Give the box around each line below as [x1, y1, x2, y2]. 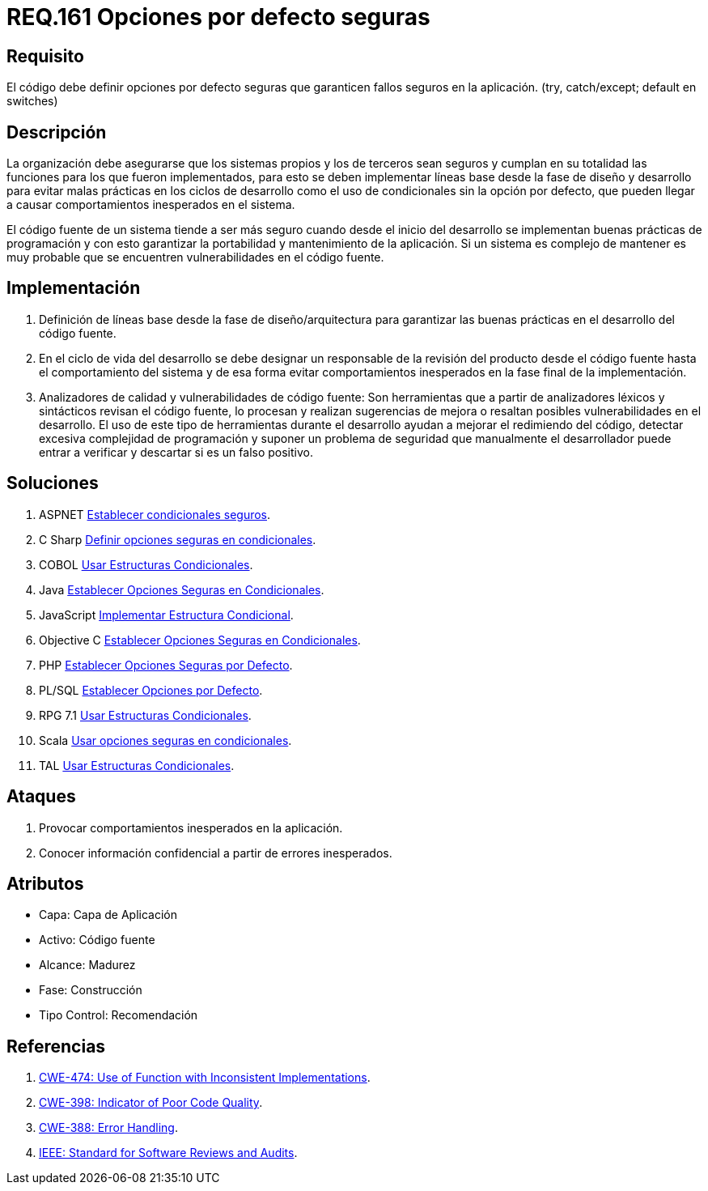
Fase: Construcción [39, 983, 142, 997]
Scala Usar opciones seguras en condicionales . [39, 733, 292, 747]
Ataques [6, 786, 76, 807]
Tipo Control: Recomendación [39, 1008, 198, 1023]
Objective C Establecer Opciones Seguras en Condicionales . [39, 632, 361, 647]
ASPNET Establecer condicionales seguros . [39, 507, 271, 521]
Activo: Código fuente [39, 933, 155, 947]
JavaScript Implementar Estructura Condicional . [39, 607, 294, 622]
